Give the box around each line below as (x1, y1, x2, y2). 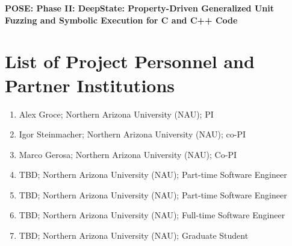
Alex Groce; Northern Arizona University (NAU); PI (19, 107, 214, 120)
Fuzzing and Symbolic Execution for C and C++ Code (5, 13, 238, 26)
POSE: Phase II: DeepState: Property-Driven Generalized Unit (5, 2, 274, 14)
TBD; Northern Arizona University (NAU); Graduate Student (19, 229, 249, 242)
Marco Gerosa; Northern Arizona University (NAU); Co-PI (19, 148, 237, 160)
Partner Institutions (5, 72, 175, 97)
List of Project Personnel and (5, 49, 255, 74)
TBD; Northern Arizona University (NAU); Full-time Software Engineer (19, 209, 285, 221)
